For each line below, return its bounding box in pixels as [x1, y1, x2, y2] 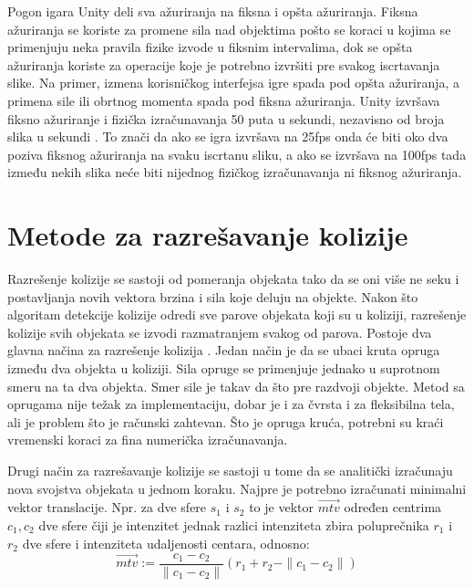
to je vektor [249, 498, 314, 517]
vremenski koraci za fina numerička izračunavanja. [7, 430, 288, 449]
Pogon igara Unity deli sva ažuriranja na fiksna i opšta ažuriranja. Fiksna [7, 2, 418, 20]
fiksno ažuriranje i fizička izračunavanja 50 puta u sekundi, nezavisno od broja [7, 109, 445, 128]
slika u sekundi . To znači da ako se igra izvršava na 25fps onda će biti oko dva [7, 127, 448, 146]
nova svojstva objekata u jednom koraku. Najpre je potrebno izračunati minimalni [7, 478, 467, 498]
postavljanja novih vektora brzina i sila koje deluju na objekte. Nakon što [7, 287, 418, 306]
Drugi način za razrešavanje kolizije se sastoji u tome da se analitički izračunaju [7, 461, 453, 479]
